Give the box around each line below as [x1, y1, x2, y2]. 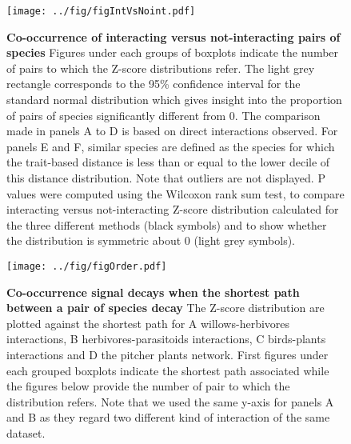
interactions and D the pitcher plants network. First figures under [6, 346, 329, 362]
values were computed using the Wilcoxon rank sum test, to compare [6, 185, 345, 202]
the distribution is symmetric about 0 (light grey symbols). [6, 232, 296, 249]
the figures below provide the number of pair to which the [6, 378, 290, 394]
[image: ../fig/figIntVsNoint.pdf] [6, 6, 196, 17]
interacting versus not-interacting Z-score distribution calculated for [6, 201, 339, 218]
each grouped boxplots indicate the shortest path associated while [6, 362, 329, 378]
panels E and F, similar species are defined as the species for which [6, 138, 335, 154]
